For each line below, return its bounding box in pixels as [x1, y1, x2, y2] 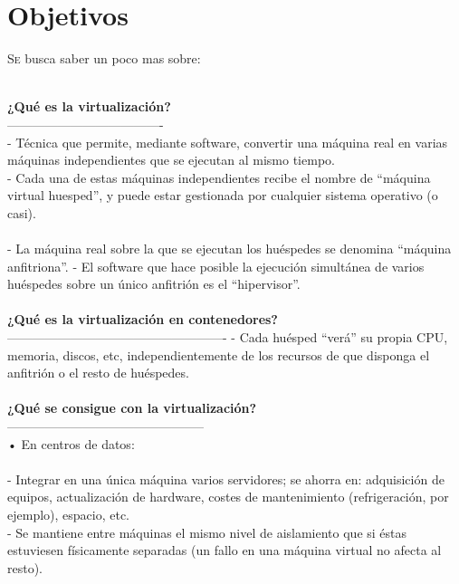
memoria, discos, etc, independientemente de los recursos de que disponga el [7, 345, 430, 364]
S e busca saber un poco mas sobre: [7, 49, 201, 68]
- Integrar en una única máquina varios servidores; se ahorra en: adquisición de [7, 469, 445, 488]
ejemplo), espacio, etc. [7, 504, 130, 523]
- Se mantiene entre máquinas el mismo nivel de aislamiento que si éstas [7, 522, 407, 541]
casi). [7, 203, 36, 222]
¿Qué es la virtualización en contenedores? [7, 310, 278, 329]
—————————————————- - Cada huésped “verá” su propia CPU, [7, 328, 448, 347]
